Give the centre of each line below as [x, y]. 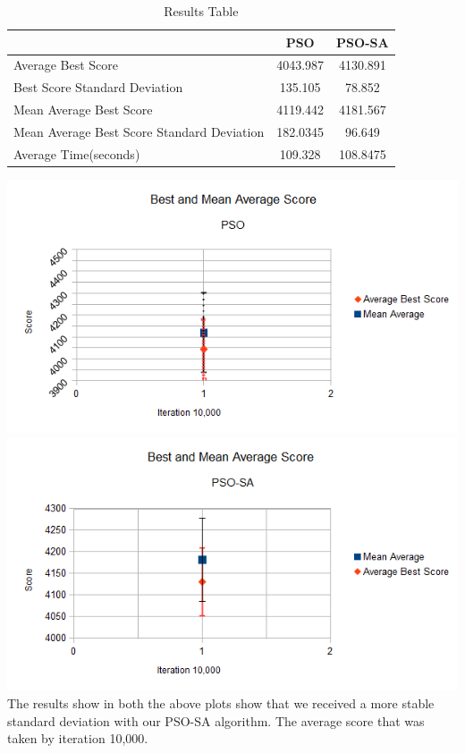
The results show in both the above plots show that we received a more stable [221, 703]
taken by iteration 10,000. [78, 738]
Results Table [201, 11]
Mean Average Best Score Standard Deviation [139, 131]
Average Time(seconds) [77, 153]
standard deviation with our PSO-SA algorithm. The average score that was [216, 720]
